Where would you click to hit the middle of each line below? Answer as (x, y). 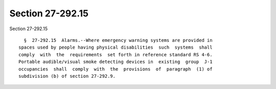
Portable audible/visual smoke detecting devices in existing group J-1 (116, 62)
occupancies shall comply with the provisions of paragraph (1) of (116, 69)
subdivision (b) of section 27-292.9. (67, 76)
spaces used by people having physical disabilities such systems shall (116, 48)
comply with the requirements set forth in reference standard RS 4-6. (116, 54)
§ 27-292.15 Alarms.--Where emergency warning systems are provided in (118, 40)
